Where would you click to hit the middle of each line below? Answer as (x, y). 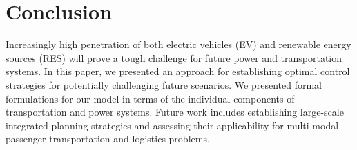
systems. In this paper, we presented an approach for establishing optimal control (178, 71)
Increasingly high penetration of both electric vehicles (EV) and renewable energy (178, 44)
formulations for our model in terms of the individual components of (150, 98)
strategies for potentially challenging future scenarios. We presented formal (164, 84)
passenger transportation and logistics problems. (108, 139)
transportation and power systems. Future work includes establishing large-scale (175, 112)
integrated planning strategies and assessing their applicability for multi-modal (172, 125)
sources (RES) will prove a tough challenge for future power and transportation (174, 57)
